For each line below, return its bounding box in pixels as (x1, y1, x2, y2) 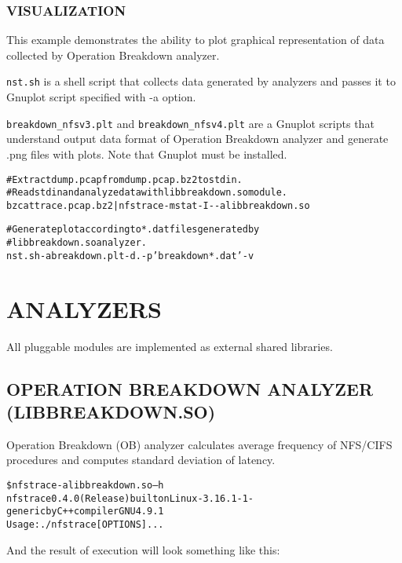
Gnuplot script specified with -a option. (6, 89, 196, 105)
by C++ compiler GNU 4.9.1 (46, 506, 164, 517)
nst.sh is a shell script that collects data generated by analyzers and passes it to (6, 73, 396, 90)
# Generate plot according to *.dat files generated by (6, 224, 260, 236)
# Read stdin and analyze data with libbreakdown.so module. (6, 187, 288, 199)
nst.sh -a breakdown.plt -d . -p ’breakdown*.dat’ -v (6, 250, 254, 261)
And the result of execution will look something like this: (6, 541, 280, 558)
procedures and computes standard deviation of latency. (6, 451, 276, 468)
